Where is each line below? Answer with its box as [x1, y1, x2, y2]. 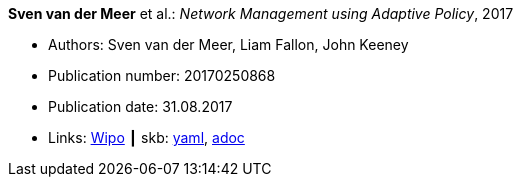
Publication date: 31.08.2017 [48, 98, 233, 115]
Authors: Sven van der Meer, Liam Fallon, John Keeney [48, 36, 409, 53]
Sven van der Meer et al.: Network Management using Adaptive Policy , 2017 [8, 5, 514, 22]
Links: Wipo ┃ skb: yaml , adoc [48, 129, 245, 146]
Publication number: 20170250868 [48, 67, 276, 84]
